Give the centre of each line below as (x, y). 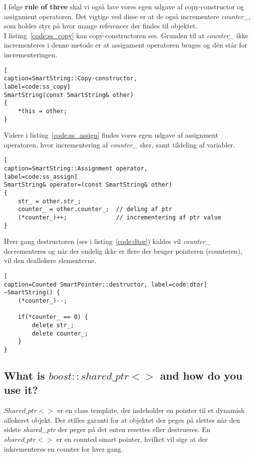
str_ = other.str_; (49, 201)
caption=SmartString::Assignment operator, (76, 168)
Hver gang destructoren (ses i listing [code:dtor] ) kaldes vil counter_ (107, 241)
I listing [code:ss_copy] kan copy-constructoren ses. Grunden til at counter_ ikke (126, 35)
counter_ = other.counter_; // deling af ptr (95, 209)
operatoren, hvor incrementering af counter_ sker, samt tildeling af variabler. (119, 144)
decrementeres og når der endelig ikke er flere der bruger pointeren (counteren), (123, 251)
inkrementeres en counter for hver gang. (64, 448)
